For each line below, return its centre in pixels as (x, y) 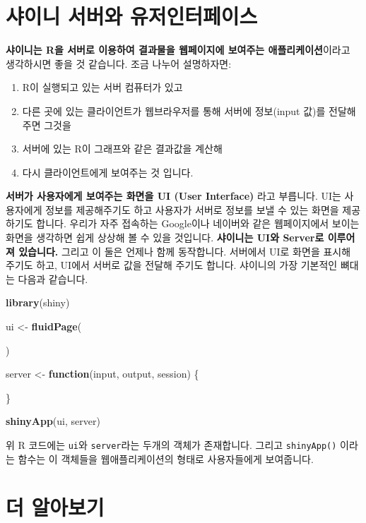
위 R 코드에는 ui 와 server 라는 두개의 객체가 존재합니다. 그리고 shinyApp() (171, 445)
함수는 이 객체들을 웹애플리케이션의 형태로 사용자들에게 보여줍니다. (166, 458)
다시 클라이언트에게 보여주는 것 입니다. (108, 172)
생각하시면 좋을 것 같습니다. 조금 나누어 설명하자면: (119, 63)
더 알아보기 (55, 507)
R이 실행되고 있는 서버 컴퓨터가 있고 (102, 87)
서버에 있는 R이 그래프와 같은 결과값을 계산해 (122, 149)
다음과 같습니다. (53, 278)
